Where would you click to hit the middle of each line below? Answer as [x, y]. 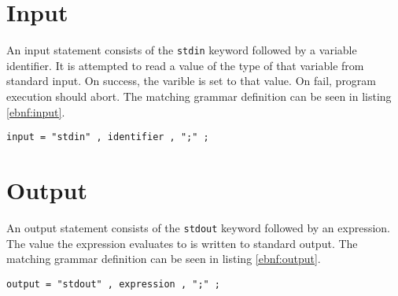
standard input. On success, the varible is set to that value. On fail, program [192, 81]
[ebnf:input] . [36, 111]
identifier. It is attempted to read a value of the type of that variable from [185, 65]
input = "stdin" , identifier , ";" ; [108, 137]
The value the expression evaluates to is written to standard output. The [182, 243]
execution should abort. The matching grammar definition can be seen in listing [199, 96]
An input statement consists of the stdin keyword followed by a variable [182, 50]
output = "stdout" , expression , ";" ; [114, 284]
